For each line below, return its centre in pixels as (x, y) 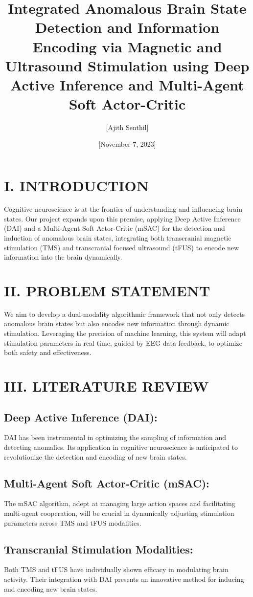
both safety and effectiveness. (48, 352)
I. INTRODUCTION (76, 186)
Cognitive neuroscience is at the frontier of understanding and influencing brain (123, 209)
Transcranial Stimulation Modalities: (99, 549)
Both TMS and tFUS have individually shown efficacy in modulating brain (116, 569)
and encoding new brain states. (51, 588)
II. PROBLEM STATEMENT (107, 290)
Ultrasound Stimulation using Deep (127, 65)
